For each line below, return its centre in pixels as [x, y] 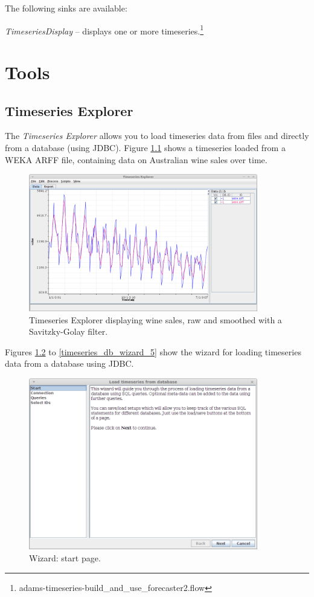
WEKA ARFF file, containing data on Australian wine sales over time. [136, 159]
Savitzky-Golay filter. [69, 331]
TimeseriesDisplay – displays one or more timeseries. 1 [104, 30]
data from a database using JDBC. [69, 363]
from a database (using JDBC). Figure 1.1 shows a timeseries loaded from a [145, 148]
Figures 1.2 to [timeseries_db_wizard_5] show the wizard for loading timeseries [153, 351]
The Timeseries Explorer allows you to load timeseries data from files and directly [157, 136]
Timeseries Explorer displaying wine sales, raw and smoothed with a [155, 319]
